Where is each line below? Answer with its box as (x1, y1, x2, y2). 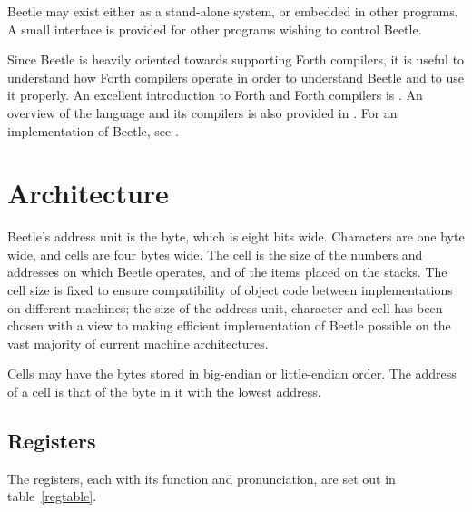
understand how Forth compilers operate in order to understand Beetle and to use (7, 67, 465, 86)
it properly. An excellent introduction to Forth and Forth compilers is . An (7, 85, 423, 104)
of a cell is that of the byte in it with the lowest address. (7, 382, 321, 401)
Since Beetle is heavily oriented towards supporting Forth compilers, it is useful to (7, 50, 465, 69)
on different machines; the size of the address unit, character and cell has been (7, 298, 443, 317)
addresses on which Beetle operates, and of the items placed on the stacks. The (7, 262, 447, 281)
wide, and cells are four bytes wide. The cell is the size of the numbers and (7, 244, 423, 263)
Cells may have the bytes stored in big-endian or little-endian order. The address (7, 364, 457, 383)
